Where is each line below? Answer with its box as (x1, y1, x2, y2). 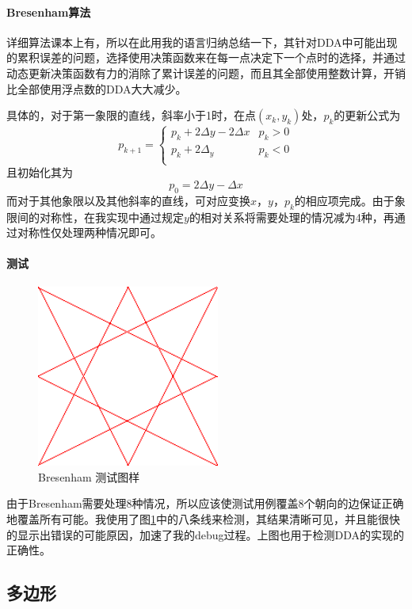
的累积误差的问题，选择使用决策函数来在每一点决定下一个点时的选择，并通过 (6, 49, 406, 66)
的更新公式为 (334, 107, 401, 124)
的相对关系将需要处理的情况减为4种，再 (189, 208, 395, 225)
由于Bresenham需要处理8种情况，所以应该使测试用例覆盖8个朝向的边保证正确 (6, 495, 404, 512)
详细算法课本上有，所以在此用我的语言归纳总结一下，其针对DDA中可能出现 (6, 33, 398, 50)
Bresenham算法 (6, 3, 91, 20)
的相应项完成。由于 (294, 192, 395, 208)
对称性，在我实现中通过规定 (39, 208, 184, 225)
